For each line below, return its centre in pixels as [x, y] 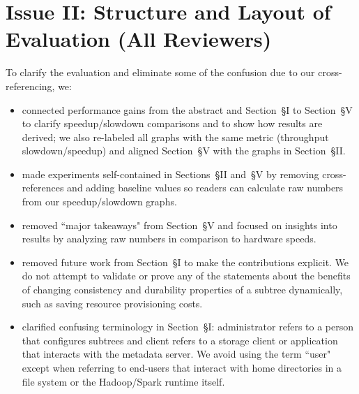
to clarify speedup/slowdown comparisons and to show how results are [172, 123]
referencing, [30, 86]
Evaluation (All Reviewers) [139, 39]
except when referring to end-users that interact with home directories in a [182, 367]
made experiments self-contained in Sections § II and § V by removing [170, 174]
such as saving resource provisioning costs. [112, 303]
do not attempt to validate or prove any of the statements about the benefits [186, 276]
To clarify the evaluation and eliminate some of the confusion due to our [160, 72]
